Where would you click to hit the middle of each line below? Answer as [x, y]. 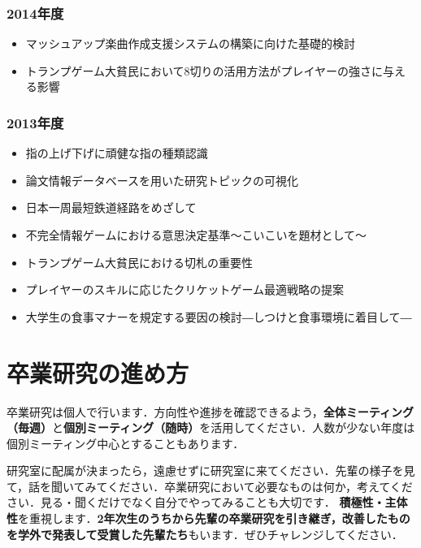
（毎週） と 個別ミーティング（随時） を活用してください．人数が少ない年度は [211, 427]
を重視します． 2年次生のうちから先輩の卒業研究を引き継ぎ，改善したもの [214, 518]
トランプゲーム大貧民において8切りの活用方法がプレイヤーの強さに [204, 70]
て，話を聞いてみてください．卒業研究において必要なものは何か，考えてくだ [210, 486]
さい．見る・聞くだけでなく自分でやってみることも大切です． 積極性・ [196, 502]
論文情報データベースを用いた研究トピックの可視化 [162, 180]
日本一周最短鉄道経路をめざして [111, 207]
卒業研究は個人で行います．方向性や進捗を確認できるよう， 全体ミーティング [210, 411]
